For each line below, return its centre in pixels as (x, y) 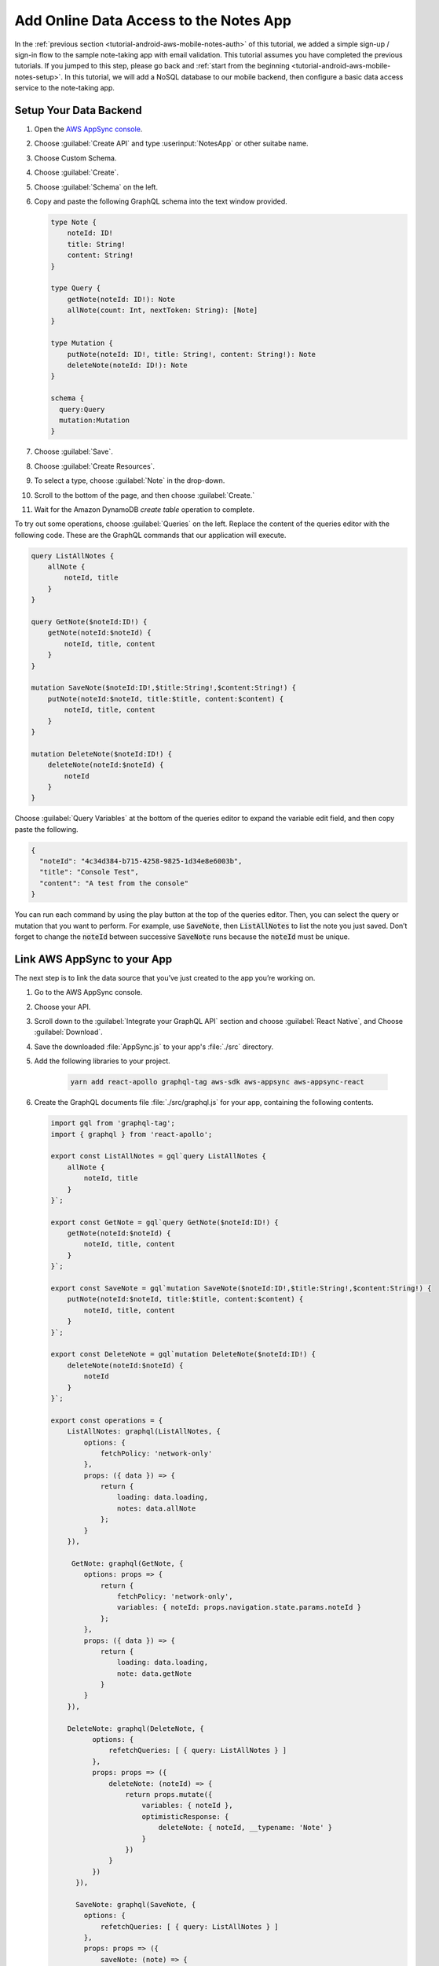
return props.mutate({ (169, 1794)
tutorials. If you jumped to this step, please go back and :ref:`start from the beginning (152, 66)
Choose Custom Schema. (75, 158)
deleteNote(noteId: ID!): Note (127, 365)
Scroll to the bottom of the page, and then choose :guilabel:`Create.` (145, 495)
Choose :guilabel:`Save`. (73, 451)
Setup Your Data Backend (79, 110)
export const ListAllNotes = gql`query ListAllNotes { (158, 1156)
